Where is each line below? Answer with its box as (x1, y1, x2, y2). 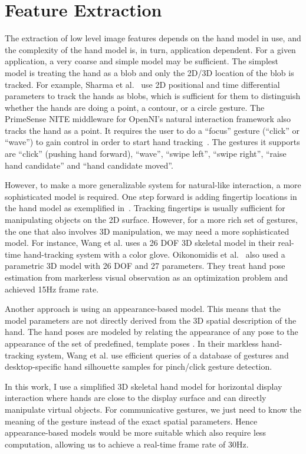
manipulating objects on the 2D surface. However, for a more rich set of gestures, (5, 213, 298, 226)
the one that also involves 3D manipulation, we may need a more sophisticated (5, 225, 289, 237)
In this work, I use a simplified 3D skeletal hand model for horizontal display (5, 380, 282, 392)
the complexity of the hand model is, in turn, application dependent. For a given (5, 43, 296, 55)
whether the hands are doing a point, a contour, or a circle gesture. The (5, 101, 265, 113)
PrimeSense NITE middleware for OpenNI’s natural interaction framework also (5, 113, 291, 125)
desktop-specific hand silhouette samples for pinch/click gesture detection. (5, 360, 272, 373)
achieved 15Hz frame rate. (5, 282, 99, 295)
